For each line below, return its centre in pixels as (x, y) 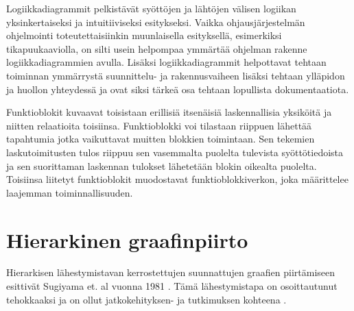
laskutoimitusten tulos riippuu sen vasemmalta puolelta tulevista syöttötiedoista (175, 152)
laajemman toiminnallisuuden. (70, 192)
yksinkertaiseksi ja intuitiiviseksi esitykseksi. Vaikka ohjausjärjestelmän (156, 22)
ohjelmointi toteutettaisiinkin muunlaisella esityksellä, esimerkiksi (144, 35)
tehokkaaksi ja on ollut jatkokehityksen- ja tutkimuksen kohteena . (146, 299)
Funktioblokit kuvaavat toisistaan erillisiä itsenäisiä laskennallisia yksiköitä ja (169, 112)
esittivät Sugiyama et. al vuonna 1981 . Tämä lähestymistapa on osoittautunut (172, 286)
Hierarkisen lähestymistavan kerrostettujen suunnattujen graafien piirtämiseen (171, 272)
